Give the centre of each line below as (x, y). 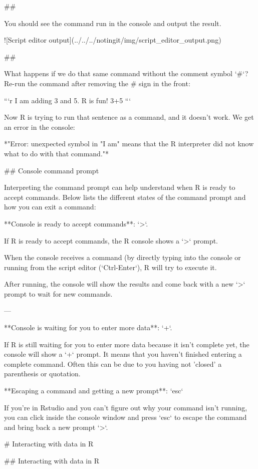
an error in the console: (40, 127)
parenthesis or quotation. (42, 374)
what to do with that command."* (57, 153)
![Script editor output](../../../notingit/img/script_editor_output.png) (113, 40)
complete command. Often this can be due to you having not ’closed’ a (113, 364)
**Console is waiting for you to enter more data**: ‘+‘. (88, 327)
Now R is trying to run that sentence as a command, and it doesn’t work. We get (129, 117)
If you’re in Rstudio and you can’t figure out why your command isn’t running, (126, 407)
